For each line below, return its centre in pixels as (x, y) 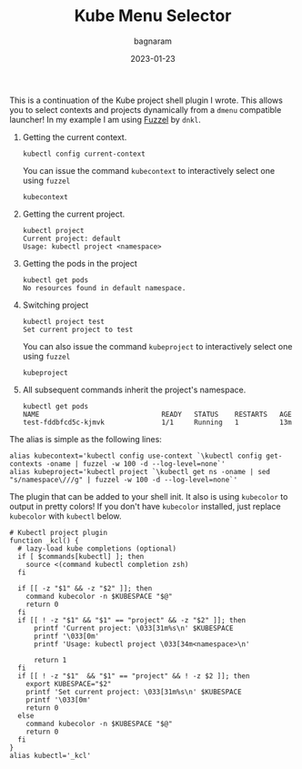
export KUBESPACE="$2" (69, 683)
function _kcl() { (44, 541)
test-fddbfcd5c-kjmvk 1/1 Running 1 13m (157, 422)
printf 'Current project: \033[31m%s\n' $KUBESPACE (133, 628)
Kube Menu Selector (153, 16)
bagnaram (153, 41)
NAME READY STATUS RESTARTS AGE (157, 414)
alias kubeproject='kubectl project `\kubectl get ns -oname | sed (140, 471)
